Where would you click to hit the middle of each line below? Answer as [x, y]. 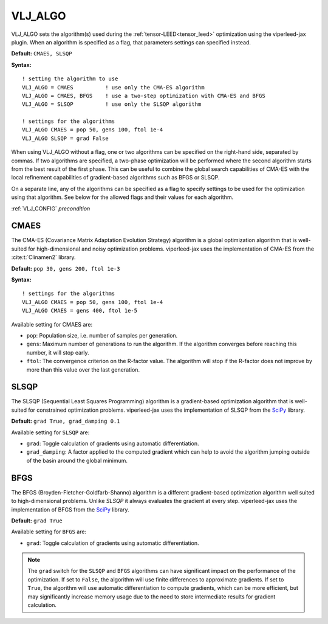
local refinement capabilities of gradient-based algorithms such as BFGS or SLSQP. [115, 178]
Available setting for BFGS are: [49, 532]
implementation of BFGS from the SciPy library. [70, 509]
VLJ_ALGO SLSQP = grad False [65, 138]
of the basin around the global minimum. [77, 460]
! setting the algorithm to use [70, 79]
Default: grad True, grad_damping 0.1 [66, 421]
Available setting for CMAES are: [52, 324]
